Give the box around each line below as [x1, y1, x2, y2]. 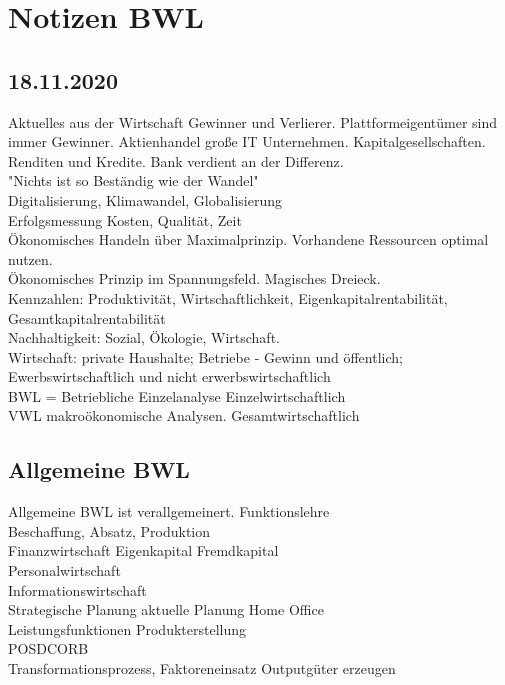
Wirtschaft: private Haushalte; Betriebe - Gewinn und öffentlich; [8, 346, 403, 367]
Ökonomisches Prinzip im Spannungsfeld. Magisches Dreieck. [8, 268, 381, 289]
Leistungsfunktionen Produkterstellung [8, 618, 246, 639]
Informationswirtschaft [8, 579, 147, 600]
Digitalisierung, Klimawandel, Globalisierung [8, 189, 282, 210]
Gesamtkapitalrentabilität [8, 307, 166, 328]
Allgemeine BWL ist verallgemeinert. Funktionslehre [8, 501, 330, 522]
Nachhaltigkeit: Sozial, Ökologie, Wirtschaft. [8, 327, 280, 348]
